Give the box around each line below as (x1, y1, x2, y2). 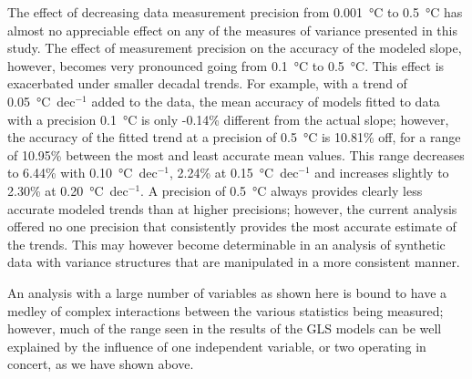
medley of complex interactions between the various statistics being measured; (7, 301, 444, 320)
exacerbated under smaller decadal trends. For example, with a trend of (7, 74, 407, 93)
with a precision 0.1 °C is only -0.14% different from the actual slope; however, (7, 109, 449, 128)
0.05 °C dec (7, 91, 76, 110)
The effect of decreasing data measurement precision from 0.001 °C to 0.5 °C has (7, 3, 463, 21)
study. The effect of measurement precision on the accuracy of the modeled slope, (7, 38, 462, 57)
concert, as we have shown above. (7, 354, 194, 374)
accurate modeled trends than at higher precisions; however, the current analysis (7, 199, 457, 218)
